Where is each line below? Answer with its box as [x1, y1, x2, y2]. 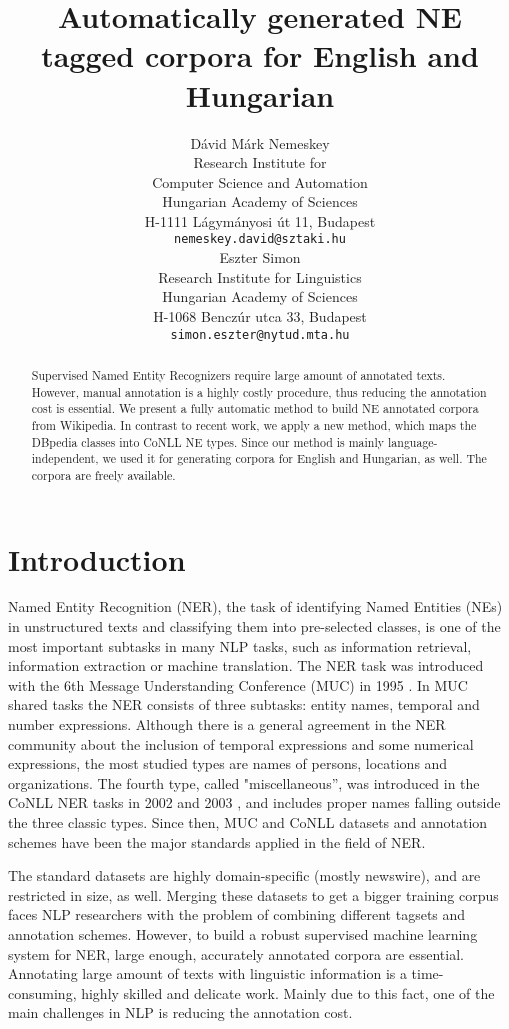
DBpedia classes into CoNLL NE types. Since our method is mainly [31, 433, 385, 450]
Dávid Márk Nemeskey [190, 132, 330, 153]
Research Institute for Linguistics [158, 266, 362, 287]
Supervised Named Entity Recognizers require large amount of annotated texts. [31, 366, 446, 383]
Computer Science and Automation [152, 171, 368, 192]
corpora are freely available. [31, 466, 176, 483]
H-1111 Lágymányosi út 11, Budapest [144, 210, 376, 231]
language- [388, 433, 438, 450]
